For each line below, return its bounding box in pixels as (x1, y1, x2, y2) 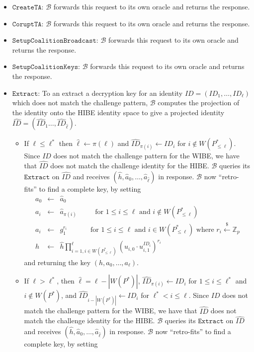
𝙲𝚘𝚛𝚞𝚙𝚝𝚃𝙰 (12, 20, 42, 28)
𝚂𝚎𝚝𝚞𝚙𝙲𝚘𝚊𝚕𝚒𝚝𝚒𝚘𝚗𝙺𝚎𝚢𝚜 (12, 64, 79, 71)
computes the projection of (158, 97, 240, 108)
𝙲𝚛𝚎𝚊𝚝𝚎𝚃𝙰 (12, 4, 42, 11)
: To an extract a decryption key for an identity (38, 87, 183, 98)
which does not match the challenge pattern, (12, 97, 148, 108)
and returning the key (24, 257, 91, 267)
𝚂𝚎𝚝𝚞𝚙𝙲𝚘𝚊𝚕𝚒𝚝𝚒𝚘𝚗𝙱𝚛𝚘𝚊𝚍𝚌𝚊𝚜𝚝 (12, 37, 96, 45)
